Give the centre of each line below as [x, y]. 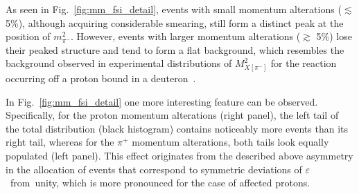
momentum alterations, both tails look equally [230, 142]
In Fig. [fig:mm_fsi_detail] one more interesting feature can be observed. [162, 101]
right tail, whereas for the [60, 142]
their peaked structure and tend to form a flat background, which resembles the [175, 49]
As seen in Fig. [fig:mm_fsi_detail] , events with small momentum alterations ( [174, 9]
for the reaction [304, 63]
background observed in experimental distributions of [119, 63]
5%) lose [334, 36]
